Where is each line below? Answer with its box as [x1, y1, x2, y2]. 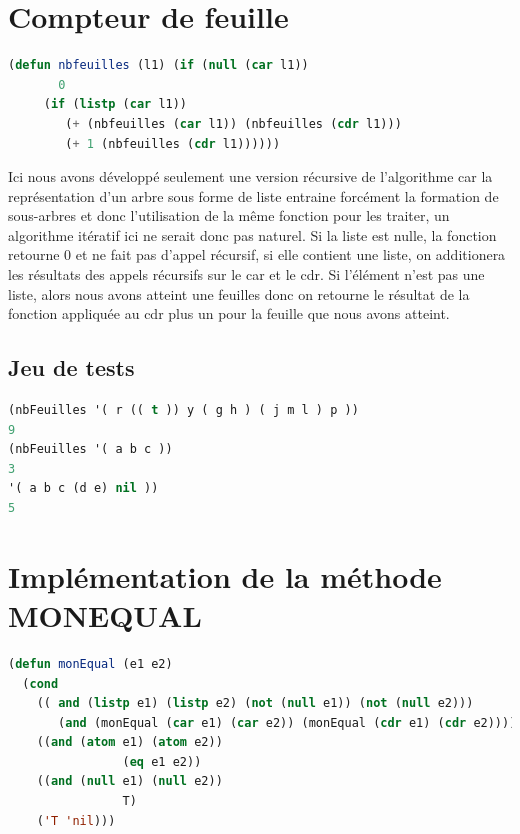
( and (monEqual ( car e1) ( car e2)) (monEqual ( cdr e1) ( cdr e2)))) [58, 715, 517, 730]
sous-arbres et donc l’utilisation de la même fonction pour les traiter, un [8, 205, 450, 226]
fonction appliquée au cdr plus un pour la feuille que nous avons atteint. [8, 303, 450, 324]
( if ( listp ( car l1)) [43, 97, 188, 112]
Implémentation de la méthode [8, 555, 442, 596]
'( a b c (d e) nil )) [8, 481, 159, 496]
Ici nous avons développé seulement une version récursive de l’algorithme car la [8, 166, 493, 187]
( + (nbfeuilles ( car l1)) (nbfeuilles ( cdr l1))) [65, 116, 402, 131]
